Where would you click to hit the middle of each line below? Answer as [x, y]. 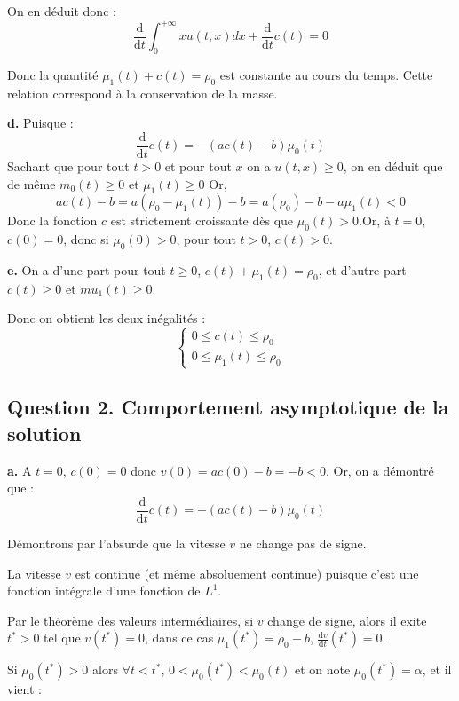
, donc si [86, 239]
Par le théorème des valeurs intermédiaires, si [131, 620]
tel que [62, 638]
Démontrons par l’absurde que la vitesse [116, 543]
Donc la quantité [53, 74]
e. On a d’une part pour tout [87, 269]
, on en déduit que [393, 165]
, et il [437, 669]
